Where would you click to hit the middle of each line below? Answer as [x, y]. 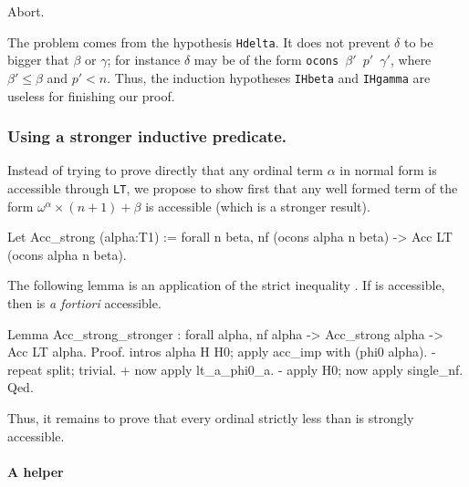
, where [411, 60]
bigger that [38, 60]
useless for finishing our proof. [91, 95]
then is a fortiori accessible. [84, 303]
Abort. [26, 11]
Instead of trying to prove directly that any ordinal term [166, 170]
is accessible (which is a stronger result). [258, 206]
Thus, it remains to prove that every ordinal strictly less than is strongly [211, 417]
